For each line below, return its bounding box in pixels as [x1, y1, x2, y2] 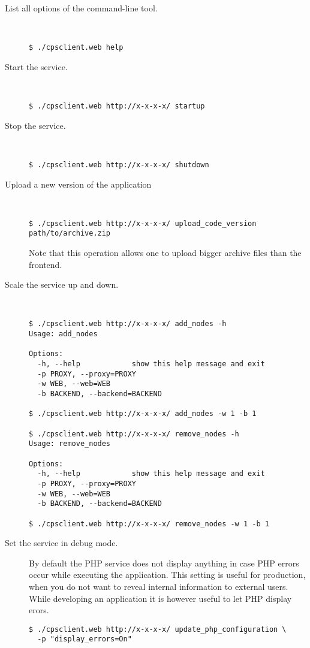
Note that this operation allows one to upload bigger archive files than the [29, 246, 302, 259]
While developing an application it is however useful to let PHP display [29, 592, 292, 604]
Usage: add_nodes [29, 330, 98, 339]
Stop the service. [5, 119, 66, 131]
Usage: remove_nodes [29, 439, 111, 448]
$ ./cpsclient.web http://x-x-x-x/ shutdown [29, 160, 209, 169]
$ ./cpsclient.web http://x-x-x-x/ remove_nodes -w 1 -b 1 [29, 519, 269, 528]
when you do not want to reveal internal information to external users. [29, 580, 288, 592]
